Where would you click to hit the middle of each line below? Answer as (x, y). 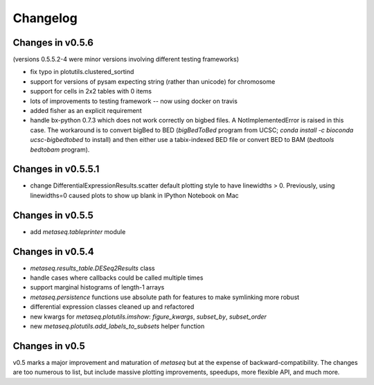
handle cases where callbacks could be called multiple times (117, 278)
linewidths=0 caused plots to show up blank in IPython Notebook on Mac (134, 195)
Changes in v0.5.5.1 (56, 169)
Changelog (45, 18)
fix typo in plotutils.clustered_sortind (82, 72)
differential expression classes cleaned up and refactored (112, 307)
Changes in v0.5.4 (53, 252)
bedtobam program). (60, 150)
